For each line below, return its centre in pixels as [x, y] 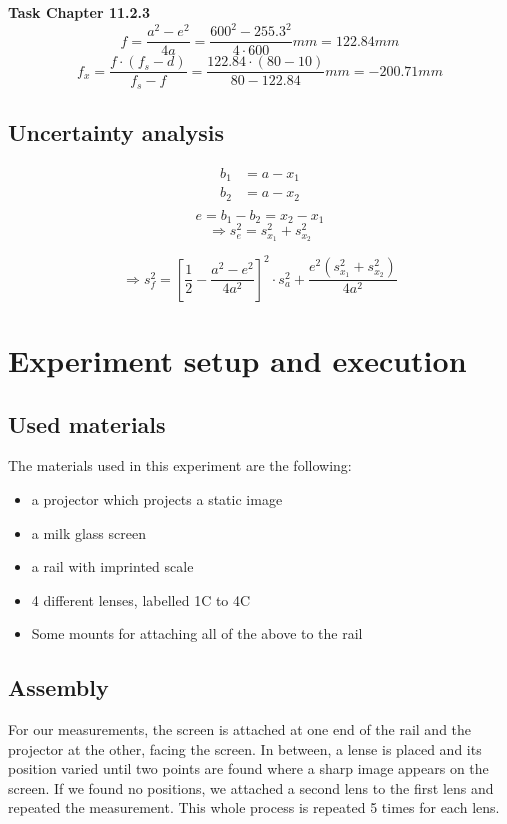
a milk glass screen [88, 532]
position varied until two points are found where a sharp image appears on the [248, 768]
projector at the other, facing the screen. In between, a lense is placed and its [245, 748]
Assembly [58, 687]
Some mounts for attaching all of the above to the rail [197, 633]
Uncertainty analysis [116, 132]
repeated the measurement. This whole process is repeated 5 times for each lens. [254, 807]
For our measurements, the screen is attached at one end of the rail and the [240, 729]
